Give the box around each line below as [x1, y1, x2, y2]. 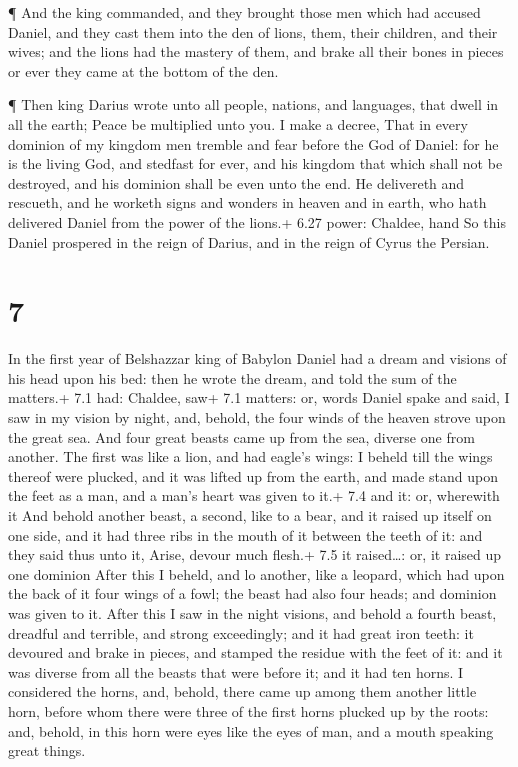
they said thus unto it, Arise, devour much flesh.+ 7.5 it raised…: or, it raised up [8, 544, 502, 565]
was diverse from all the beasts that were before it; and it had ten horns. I [8, 661, 464, 682]
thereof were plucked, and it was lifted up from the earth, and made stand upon [8, 465, 498, 486]
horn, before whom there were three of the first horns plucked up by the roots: [8, 700, 489, 721]
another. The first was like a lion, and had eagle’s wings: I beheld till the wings [8, 446, 493, 467]
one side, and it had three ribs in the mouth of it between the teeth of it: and [8, 524, 483, 545]
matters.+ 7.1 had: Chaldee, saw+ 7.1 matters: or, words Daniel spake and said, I [8, 387, 510, 408]
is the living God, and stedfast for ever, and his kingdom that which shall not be [8, 153, 503, 174]
